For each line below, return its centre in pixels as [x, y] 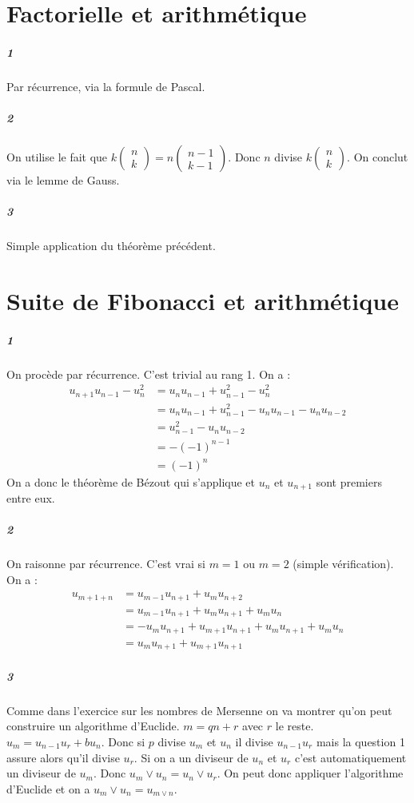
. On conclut [378, 157]
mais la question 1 [360, 742]
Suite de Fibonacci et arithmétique [203, 301]
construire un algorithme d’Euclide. [93, 726]
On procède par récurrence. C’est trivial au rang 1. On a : [149, 374]
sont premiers [349, 481]
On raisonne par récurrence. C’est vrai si [106, 564]
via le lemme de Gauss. [63, 180]
